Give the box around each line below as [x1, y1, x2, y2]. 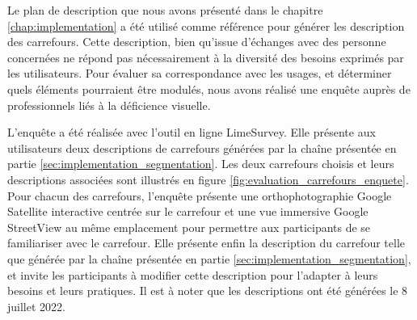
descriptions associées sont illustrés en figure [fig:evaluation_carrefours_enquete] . [7, 171, 409, 187]
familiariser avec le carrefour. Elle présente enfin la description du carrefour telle [7, 234, 405, 251]
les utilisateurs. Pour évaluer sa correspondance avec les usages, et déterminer [7, 65, 392, 82]
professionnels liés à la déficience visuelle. [7, 96, 211, 113]
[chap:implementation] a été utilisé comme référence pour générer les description [7, 17, 405, 34]
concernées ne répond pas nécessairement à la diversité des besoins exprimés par [7, 48, 404, 65]
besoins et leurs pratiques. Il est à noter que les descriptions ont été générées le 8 [7, 282, 408, 299]
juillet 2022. [7, 297, 65, 314]
